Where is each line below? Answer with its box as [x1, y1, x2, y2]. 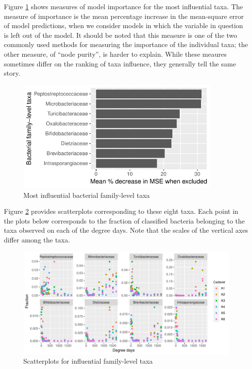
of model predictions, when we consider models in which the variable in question [4, 20, 243, 31]
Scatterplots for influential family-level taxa [23, 356, 153, 366]
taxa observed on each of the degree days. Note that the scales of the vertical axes [4, 225, 248, 235]
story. [4, 68, 20, 78]
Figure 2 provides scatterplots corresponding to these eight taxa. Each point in [4, 206, 238, 216]
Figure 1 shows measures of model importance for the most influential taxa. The [4, 1, 243, 11]
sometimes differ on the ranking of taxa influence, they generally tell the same [4, 58, 236, 68]
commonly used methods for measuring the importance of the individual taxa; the [4, 39, 248, 49]
